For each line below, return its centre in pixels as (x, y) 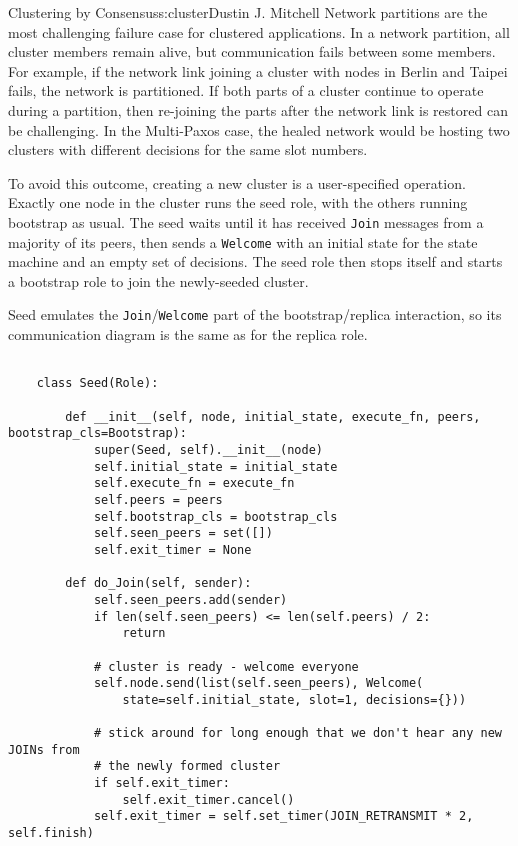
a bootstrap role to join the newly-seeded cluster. (158, 280)
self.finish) (51, 833)
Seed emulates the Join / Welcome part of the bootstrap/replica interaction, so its (255, 314)
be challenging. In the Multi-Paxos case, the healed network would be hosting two (259, 129)
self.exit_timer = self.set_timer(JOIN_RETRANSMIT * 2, (283, 816)
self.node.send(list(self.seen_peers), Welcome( (258, 683)
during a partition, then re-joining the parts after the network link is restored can (258, 109)
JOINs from (44, 749)
